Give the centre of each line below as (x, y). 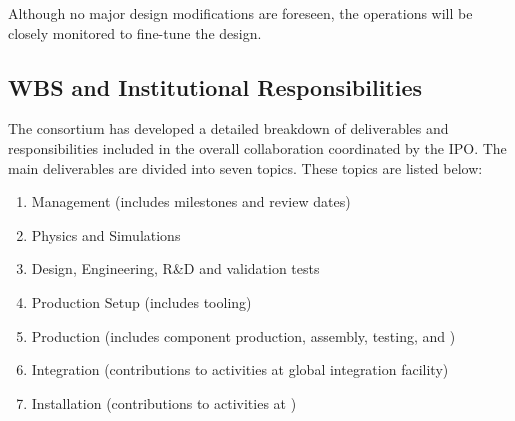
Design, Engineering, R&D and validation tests (175, 268)
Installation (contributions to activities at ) (164, 402)
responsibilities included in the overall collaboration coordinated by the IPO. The (257, 147)
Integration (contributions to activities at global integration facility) (240, 369)
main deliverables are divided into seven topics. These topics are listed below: (245, 167)
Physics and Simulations (106, 234)
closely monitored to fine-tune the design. (135, 32)
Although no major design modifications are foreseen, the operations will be (240, 13)
